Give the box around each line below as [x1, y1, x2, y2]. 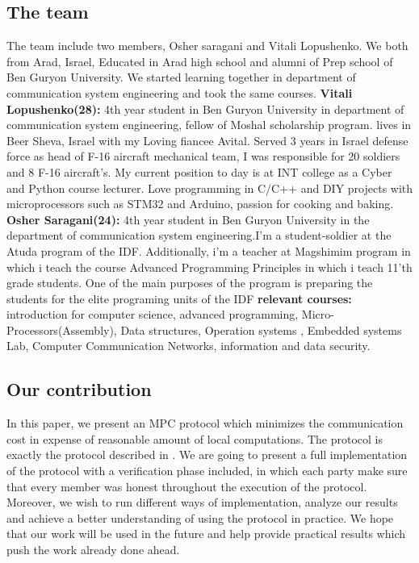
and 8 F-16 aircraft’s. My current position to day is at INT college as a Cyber [6, 163, 392, 180]
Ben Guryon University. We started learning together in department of [6, 69, 356, 85]
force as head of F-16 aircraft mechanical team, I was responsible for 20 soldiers [6, 148, 400, 165]
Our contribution [6, 377, 152, 402]
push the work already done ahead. [6, 541, 180, 558]
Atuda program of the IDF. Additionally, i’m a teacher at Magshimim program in [6, 242, 411, 259]
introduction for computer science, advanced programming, [6, 306, 299, 323]
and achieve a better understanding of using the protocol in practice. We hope [6, 509, 394, 526]
